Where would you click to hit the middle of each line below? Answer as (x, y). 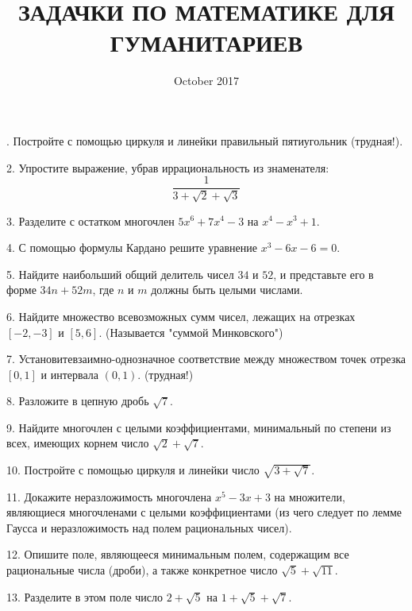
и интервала (69, 374)
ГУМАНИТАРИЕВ (206, 43)
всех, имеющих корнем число (78, 443)
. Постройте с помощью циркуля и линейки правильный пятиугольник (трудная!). (205, 140)
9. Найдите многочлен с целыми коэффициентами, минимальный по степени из (199, 427)
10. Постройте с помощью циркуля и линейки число (133, 470)
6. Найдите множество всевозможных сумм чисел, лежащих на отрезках (181, 316)
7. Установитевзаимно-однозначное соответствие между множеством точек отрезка (206, 359)
